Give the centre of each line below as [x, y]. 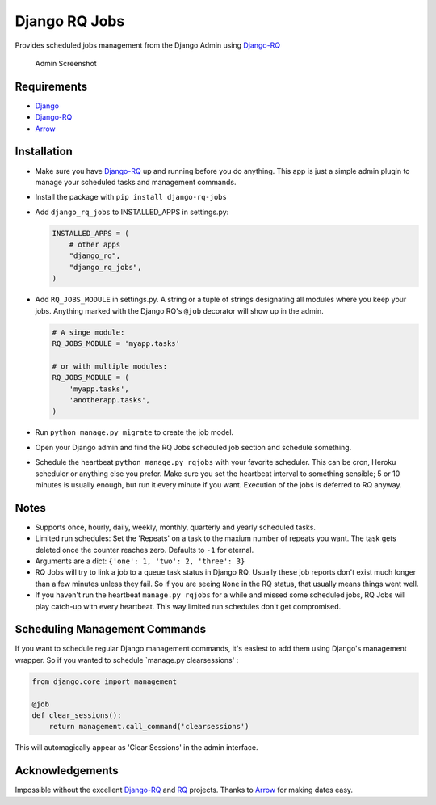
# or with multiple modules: [110, 366]
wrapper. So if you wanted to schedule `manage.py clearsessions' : [127, 660]
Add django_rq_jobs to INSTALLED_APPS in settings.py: [132, 212]
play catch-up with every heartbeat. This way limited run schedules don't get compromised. [188, 606]
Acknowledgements [67, 771]
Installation [44, 152]
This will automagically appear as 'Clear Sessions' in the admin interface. [136, 748]
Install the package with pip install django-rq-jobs [131, 197]
